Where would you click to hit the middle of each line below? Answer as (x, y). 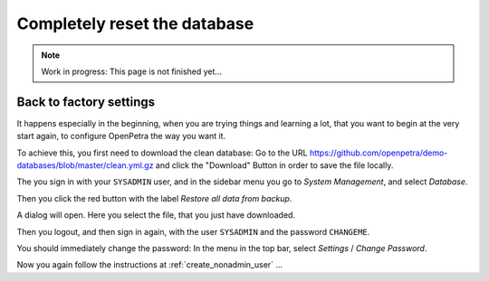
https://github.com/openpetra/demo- (379, 153)
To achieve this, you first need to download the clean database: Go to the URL (162, 153)
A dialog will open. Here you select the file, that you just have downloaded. (156, 215)
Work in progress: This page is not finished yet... (131, 71)
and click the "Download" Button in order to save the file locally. (274, 165)
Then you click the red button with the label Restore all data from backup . (154, 198)
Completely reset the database (135, 23)
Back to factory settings (86, 102)
